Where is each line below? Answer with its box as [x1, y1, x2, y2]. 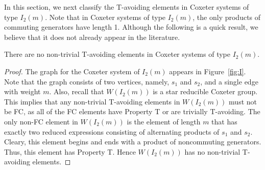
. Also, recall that [49, 86, 104, 97]
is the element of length [127, 116, 201, 126]
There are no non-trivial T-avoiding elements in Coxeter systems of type [4, 49, 230, 59]
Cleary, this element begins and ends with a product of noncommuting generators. [4, 136, 261, 147]
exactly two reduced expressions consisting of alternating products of [4, 126, 220, 137]
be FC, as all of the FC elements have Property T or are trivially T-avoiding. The [4, 106, 260, 117]
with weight [4, 86, 41, 97]
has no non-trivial [184, 146, 240, 157]
